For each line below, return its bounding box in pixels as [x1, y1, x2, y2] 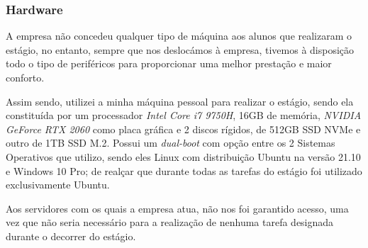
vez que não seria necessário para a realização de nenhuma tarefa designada [6, 215, 334, 230]
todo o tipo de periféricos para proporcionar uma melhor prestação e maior [6, 56, 332, 71]
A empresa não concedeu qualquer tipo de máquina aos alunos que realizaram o [6, 28, 352, 43]
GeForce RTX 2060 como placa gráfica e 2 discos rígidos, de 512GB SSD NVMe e [6, 121, 361, 136]
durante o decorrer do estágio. [6, 228, 136, 243]
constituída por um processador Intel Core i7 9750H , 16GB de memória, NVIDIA [6, 108, 362, 123]
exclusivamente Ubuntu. [6, 177, 110, 192]
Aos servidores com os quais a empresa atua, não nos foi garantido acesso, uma [6, 201, 349, 215]
